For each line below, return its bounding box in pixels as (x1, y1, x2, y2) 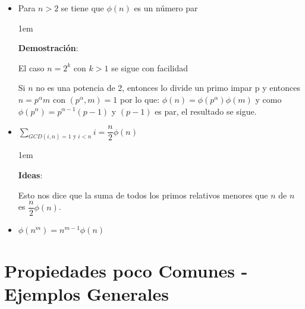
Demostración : (18, 42, 78, 54)
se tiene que (61, 2, 104, 14)
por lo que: (120, 93, 160, 105)
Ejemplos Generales (4, 281, 169, 305)
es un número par (134, 2, 198, 14)
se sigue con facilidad (111, 61, 188, 74)
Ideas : (18, 169, 43, 181)
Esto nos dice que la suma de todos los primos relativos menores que (18, 188, 268, 201)
